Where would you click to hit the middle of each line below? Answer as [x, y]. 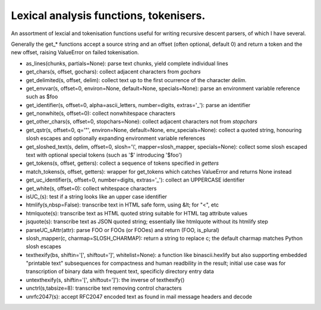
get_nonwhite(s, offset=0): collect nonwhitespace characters [100, 114]
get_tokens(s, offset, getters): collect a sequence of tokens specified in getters [122, 163]
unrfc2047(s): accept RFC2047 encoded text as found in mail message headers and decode [139, 296]
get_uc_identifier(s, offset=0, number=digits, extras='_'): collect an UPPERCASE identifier [135, 180]
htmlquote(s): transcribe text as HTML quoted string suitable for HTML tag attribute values [137, 213]
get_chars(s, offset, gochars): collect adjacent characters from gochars [114, 72]
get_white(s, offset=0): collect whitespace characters [91, 188]
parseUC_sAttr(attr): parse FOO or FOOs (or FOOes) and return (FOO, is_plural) [122, 230]
